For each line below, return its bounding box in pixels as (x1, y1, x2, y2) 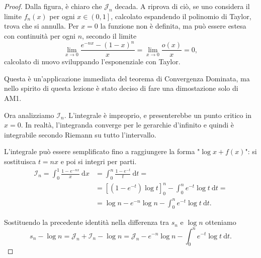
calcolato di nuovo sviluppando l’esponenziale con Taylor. (4, 56, 181, 67)
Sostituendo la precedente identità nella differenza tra (4, 217, 169, 227)
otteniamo (205, 217, 236, 227)
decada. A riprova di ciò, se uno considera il (115, 1, 250, 11)
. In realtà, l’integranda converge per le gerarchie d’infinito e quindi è (21, 119, 234, 130)
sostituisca (4, 156, 36, 166)
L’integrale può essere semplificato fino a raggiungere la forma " (4, 146, 200, 157)
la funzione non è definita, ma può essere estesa (100, 21, 246, 31)
